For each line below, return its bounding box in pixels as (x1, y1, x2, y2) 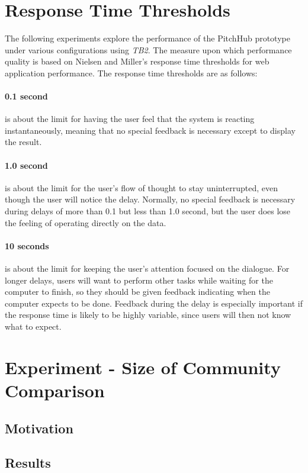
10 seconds (5, 239, 49, 252)
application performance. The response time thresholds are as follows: (5, 66, 258, 79)
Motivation (5, 419, 73, 437)
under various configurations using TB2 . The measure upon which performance (5, 43, 292, 56)
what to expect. (5, 320, 62, 333)
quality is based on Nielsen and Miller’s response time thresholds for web (5, 55, 269, 67)
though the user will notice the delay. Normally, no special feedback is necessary (5, 193, 296, 205)
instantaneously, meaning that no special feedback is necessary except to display (5, 124, 296, 136)
